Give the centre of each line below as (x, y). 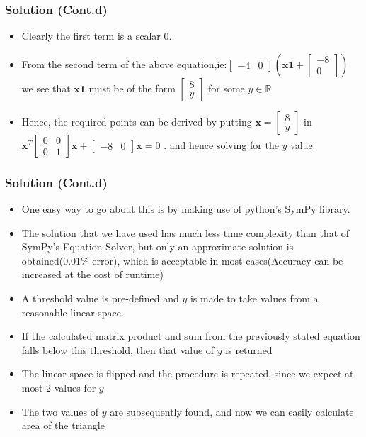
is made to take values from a (254, 298)
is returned (249, 349)
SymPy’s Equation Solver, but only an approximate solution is (158, 247)
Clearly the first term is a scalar (91, 36)
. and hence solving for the (221, 144)
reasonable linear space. (73, 312)
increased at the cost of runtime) (92, 274)
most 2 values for (59, 387)
